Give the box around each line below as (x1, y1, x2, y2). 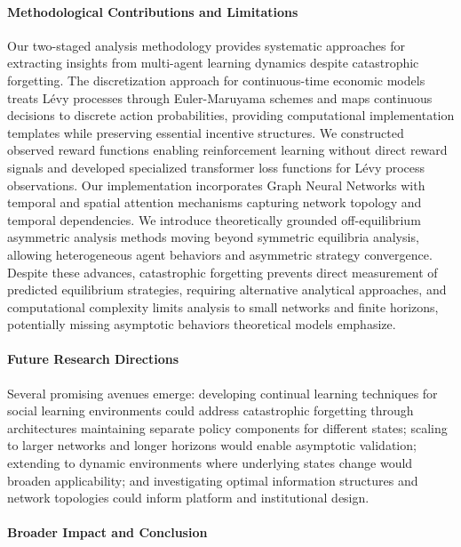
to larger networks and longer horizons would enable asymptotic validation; (7, 436, 417, 454)
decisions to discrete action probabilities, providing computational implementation (7, 106, 455, 125)
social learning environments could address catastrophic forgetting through (7, 401, 414, 420)
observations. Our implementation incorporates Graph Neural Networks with (7, 175, 425, 194)
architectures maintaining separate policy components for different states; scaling (7, 418, 448, 437)
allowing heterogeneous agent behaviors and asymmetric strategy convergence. (7, 245, 433, 263)
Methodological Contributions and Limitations (7, 2, 298, 20)
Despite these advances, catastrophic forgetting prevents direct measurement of (7, 262, 438, 281)
